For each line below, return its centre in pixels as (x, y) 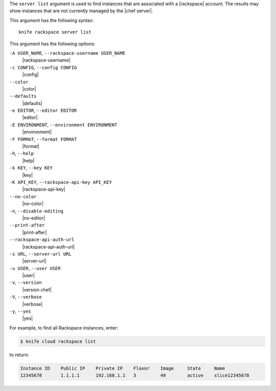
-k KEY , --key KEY (31, 168)
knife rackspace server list (55, 32)
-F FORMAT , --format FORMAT (43, 139)
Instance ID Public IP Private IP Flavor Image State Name (123, 368)
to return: (19, 355)
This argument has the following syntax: (52, 20)
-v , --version (26, 282)
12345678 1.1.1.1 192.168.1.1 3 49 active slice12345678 (135, 376)
